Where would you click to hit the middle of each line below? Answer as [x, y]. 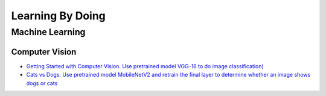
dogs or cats [42, 83]
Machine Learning [48, 32]
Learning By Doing [58, 16]
